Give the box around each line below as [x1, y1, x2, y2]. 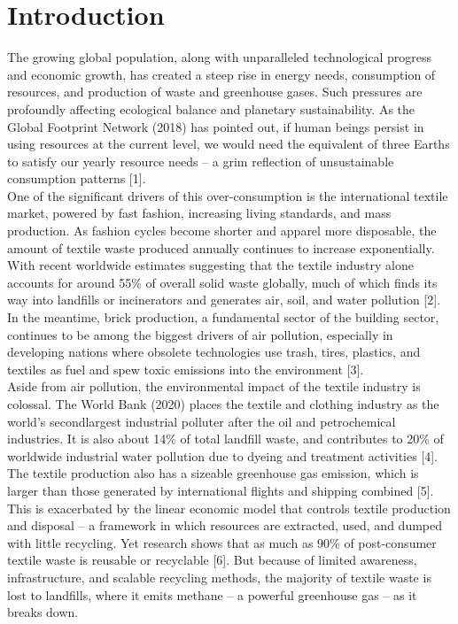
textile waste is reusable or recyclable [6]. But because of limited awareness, [7, 551, 417, 569]
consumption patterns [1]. [7, 169, 146, 188]
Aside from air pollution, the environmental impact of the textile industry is [7, 377, 421, 396]
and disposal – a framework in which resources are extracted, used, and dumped [7, 516, 443, 535]
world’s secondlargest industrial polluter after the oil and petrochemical [7, 412, 396, 430]
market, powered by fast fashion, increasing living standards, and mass [7, 204, 392, 222]
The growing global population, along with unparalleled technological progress [7, 48, 432, 66]
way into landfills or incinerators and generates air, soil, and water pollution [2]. [7, 290, 441, 309]
